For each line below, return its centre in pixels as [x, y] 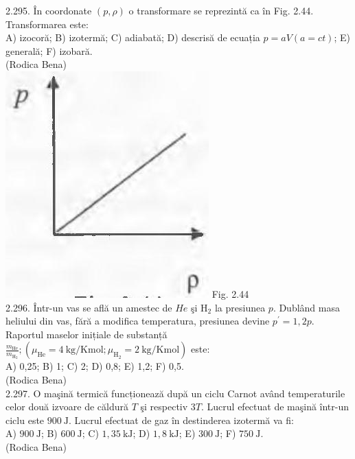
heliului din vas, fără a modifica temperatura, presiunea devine [138, 321]
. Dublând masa [306, 307]
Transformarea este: [47, 24]
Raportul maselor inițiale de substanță [87, 334]
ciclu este [25, 420]
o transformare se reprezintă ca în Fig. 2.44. [221, 10]
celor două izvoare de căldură [67, 407]
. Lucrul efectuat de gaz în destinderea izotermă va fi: [181, 420]
